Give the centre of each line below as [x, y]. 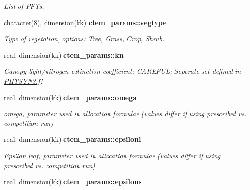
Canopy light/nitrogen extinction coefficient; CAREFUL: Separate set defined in [123, 71]
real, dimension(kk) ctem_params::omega [70, 97]
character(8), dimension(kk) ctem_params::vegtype [85, 22]
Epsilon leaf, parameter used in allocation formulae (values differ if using [112, 155]
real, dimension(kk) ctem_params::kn [64, 55]
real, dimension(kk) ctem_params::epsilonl [72, 139]
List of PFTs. [24, 6]
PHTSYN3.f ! [23, 80]
